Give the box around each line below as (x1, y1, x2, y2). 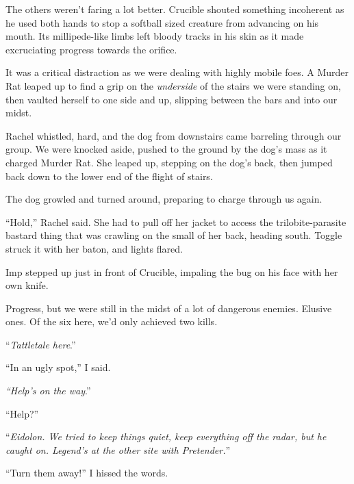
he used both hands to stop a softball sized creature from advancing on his (5, 15, 319, 29)
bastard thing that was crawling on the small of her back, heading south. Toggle (5, 228, 342, 242)
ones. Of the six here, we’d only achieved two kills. (5, 314, 218, 329)
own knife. (5, 278, 49, 292)
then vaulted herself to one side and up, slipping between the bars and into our (5, 92, 338, 106)
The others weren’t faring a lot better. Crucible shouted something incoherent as (5, 2, 344, 16)
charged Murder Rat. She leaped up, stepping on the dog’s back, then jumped (5, 155, 333, 169)
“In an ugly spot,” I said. (5, 360, 111, 374)
